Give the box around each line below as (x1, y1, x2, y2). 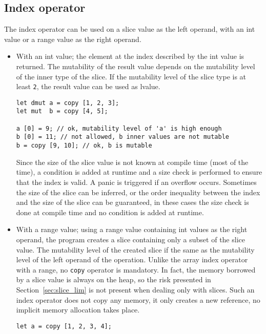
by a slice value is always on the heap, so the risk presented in (16, 274, 211, 285)
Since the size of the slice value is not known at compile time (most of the (16, 156, 249, 167)
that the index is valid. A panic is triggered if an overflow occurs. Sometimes (16, 176, 257, 187)
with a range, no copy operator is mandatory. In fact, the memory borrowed (16, 264, 256, 275)
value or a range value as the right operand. (4, 33, 141, 44)
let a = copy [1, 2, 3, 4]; (16, 322, 112, 330)
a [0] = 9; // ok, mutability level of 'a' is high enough (16, 124, 222, 132)
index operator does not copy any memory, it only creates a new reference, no (16, 294, 260, 305)
